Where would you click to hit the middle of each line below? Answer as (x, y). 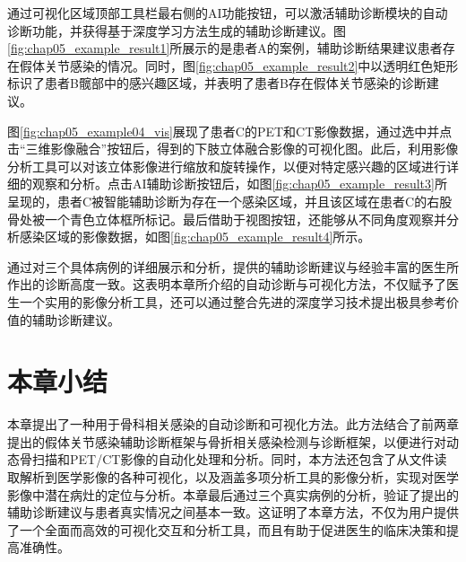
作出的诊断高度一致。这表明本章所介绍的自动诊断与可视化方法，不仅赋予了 (227, 284)
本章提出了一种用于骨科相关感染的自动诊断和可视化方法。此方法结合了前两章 (233, 424)
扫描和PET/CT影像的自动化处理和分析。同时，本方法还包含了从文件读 (239, 459)
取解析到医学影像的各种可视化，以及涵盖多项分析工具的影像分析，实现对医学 (233, 477)
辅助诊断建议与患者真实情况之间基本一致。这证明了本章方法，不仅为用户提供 (233, 512)
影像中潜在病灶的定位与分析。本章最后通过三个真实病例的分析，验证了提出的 (233, 494)
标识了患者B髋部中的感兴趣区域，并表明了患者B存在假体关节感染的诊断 (217, 83)
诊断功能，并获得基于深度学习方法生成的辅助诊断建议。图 (177, 30)
